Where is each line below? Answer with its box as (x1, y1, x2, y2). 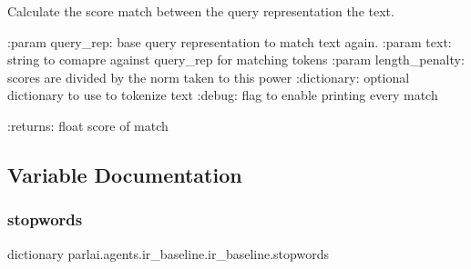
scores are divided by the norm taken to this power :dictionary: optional (7, 67, 410, 86)
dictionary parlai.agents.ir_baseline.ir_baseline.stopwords (7, 244, 329, 263)
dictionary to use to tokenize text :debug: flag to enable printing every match (7, 85, 438, 105)
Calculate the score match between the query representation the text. (7, 2, 394, 20)
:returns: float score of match (7, 115, 169, 134)
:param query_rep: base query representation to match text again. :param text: (7, 32, 452, 51)
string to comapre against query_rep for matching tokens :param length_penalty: (7, 50, 465, 69)
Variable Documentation (7, 160, 242, 188)
